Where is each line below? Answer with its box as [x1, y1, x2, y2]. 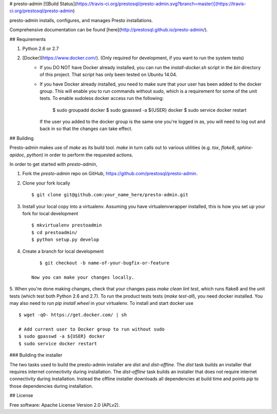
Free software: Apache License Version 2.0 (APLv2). [9, 402, 120, 408]
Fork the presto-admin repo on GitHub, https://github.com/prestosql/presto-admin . [22, 171, 198, 177]
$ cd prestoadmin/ [31, 230, 78, 235]
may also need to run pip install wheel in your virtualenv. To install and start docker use [9, 300, 193, 306]
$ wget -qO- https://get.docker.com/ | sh [18, 312, 127, 318]
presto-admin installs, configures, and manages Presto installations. [9, 17, 153, 23]
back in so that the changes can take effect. [39, 126, 133, 132]
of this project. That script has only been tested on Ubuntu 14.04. [39, 72, 177, 78]
